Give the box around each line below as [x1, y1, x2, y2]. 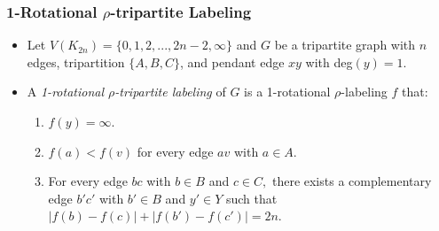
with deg [305, 52, 353, 71]
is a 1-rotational [244, 82, 331, 101]
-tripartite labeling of [114, 82, 226, 101]
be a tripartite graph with [274, 35, 416, 54]
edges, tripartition [27, 52, 125, 71]
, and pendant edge [179, 52, 285, 71]
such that [225, 189, 278, 207]
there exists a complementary [271, 172, 432, 190]
